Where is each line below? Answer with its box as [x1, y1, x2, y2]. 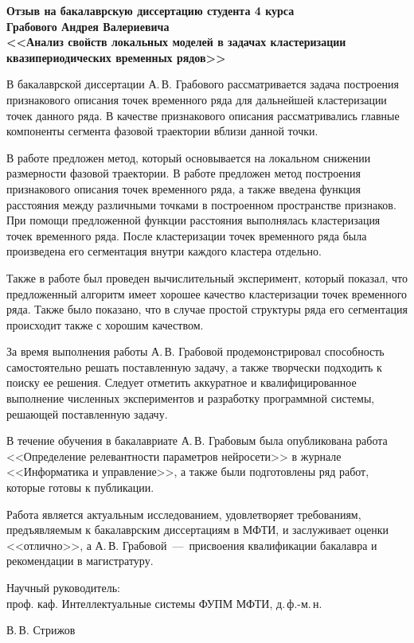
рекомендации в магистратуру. [6, 552, 154, 569]
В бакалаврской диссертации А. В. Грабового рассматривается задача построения [6, 76, 399, 92]
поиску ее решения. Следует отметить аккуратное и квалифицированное [6, 374, 357, 391]
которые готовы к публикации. [6, 479, 154, 496]
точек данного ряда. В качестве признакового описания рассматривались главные [6, 107, 400, 123]
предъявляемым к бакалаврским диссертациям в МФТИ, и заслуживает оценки [6, 521, 389, 538]
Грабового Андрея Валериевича [6, 18, 170, 34]
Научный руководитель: [6, 579, 120, 595]
